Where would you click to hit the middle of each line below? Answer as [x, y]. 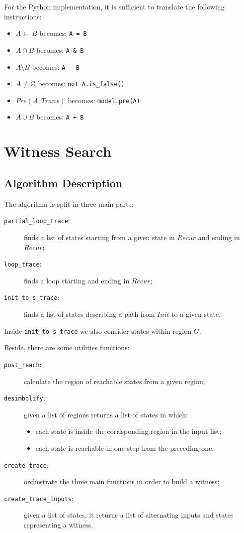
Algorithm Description [63, 183]
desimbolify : [25, 398]
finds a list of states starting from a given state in [99, 237]
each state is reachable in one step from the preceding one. [125, 448]
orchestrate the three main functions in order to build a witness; [122, 481]
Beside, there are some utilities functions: [67, 347]
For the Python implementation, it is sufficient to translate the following [114, 6]
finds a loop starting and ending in [77, 280]
